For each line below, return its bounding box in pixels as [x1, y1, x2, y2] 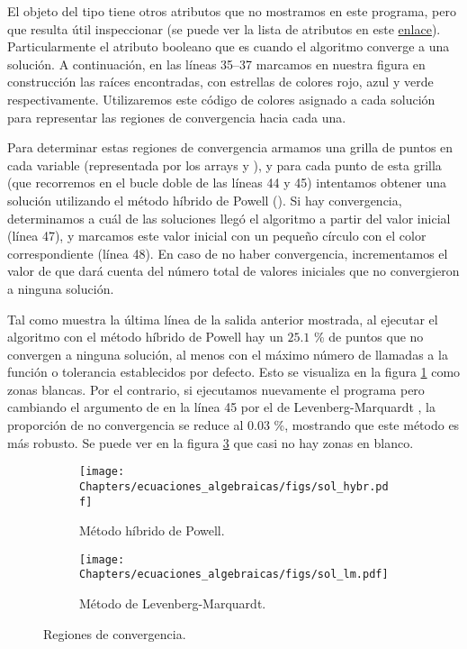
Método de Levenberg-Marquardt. [79, 594, 266, 613]
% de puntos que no [313, 327, 424, 346]
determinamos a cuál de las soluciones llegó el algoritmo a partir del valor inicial [7, 208, 451, 227]
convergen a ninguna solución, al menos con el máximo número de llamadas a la [7, 344, 448, 363]
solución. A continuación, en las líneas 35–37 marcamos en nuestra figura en [7, 54, 426, 73]
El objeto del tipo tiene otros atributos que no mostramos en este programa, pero [7, 2, 456, 20]
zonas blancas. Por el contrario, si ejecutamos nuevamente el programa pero [7, 379, 425, 398]
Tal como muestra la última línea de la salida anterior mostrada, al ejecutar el [7, 309, 438, 328]
